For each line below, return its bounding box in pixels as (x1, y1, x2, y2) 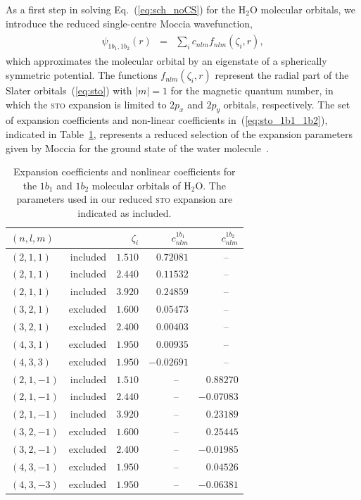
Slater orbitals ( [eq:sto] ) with (6, 83, 132, 98)
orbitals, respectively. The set (223, 96, 350, 111)
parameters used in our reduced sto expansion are (16, 192, 233, 206)
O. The (195, 177, 226, 192)
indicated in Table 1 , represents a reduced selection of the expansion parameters (6, 127, 353, 142)
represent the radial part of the (215, 68, 349, 82)
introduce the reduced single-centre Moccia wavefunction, (6, 15, 253, 30)
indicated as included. (77, 206, 172, 220)
